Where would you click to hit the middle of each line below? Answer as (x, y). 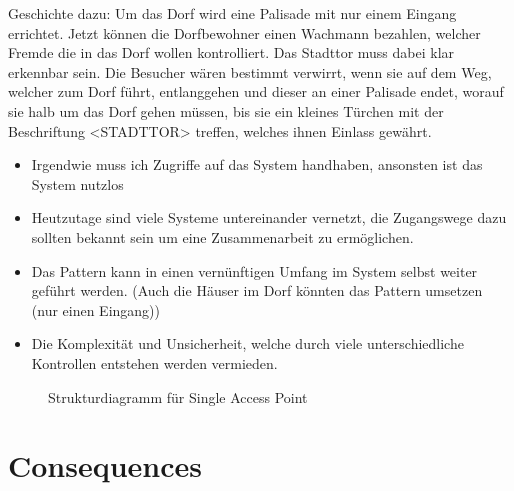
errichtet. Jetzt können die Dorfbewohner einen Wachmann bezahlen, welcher (244, 32)
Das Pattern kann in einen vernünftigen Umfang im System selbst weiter (254, 270)
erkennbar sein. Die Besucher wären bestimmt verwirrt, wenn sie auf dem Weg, (250, 71)
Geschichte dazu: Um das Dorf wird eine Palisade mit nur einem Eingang (232, 13)
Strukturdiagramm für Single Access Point (178, 396)
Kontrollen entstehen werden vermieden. (154, 362)
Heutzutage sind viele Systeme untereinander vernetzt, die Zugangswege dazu (269, 217)
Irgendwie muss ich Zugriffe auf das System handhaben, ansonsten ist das (257, 164)
